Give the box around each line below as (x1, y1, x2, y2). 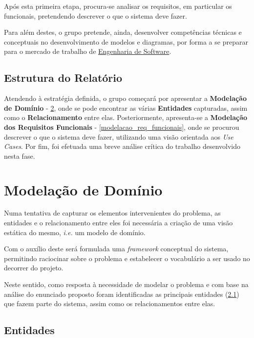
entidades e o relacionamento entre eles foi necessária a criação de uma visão (4, 217, 233, 228)
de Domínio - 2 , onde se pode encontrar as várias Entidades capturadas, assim (4, 102, 248, 113)
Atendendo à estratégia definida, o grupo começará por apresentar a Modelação (4, 93, 247, 103)
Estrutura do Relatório (4, 70, 123, 85)
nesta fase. (4, 150, 35, 161)
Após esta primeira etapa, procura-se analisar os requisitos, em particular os (4, 1, 232, 11)
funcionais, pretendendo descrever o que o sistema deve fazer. (4, 10, 187, 21)
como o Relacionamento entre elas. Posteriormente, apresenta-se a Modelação (4, 112, 248, 122)
